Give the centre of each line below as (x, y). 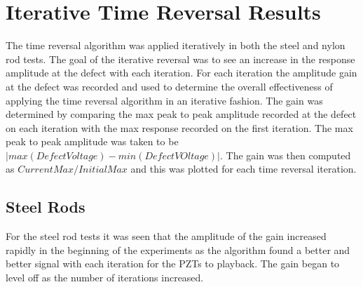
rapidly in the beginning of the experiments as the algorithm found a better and (178, 249)
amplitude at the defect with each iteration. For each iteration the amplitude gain (181, 73)
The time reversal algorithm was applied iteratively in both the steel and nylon (176, 45)
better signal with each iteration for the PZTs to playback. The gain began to (173, 263)
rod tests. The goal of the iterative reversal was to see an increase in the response (180, 59)
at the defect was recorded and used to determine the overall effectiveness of (169, 86)
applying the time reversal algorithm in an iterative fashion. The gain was (164, 100)
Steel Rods (46, 207)
